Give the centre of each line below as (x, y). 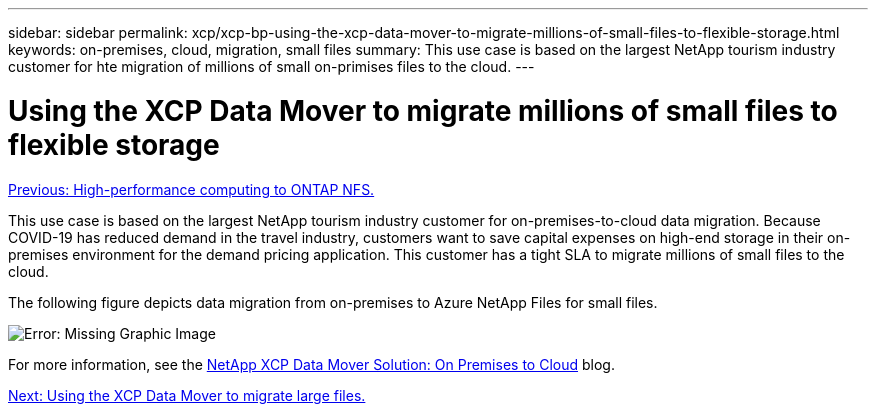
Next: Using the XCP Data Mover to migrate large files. (187, 395)
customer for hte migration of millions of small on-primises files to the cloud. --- (271, 66)
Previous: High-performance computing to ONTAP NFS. (191, 189)
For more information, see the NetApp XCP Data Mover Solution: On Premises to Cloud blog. (311, 364)
